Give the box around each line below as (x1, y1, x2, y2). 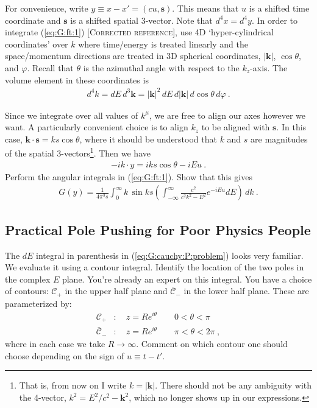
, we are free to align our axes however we (149, 108, 306, 121)
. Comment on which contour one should (136, 337, 288, 350)
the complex (5, 272, 51, 285)
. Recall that (27, 61, 74, 74)
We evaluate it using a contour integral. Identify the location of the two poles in (5, 261, 304, 273)
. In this (276, 121, 307, 133)
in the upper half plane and (65, 284, 168, 297)
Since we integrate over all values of (5, 108, 138, 121)
